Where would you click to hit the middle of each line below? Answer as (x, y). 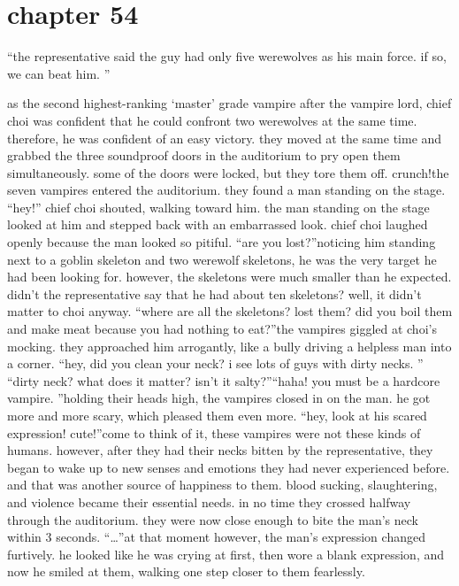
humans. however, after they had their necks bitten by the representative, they (220, 450)
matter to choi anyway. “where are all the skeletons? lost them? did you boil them (230, 311)
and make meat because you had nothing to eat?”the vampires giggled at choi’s (222, 329)
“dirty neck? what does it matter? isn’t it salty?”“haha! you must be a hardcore (224, 380)
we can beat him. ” (59, 73)
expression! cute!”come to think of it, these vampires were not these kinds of (214, 432)
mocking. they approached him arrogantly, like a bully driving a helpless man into (229, 346)
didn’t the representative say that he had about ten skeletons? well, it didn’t (214, 293)
